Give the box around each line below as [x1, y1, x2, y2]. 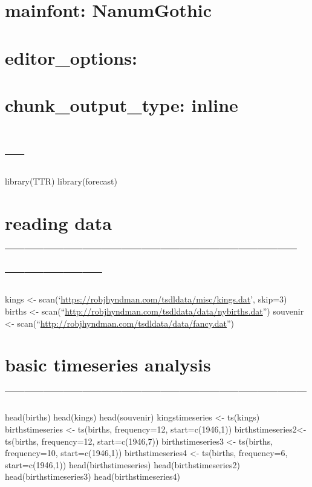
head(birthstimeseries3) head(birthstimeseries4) [5, 470, 180, 483]
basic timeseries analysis [5, 352, 211, 377]
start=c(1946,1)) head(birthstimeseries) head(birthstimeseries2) [5, 458, 240, 471]
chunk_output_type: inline [5, 92, 238, 117]
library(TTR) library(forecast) [5, 175, 118, 188]
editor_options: [5, 45, 137, 70]
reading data [5, 211, 112, 235]
